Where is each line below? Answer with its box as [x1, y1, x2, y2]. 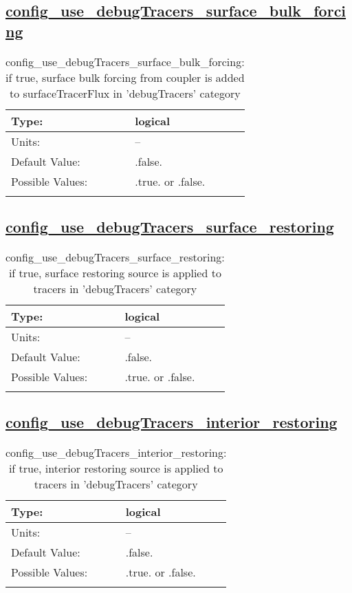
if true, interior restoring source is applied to [8, 460, 223, 476]
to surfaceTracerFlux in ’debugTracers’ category [9, 85, 241, 101]
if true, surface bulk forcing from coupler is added [5, 69, 245, 85]
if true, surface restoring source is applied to [8, 264, 221, 281]
